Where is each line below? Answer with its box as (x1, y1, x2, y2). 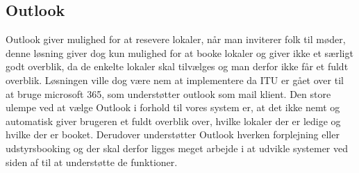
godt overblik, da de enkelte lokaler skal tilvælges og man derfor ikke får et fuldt (6, 59, 349, 74)
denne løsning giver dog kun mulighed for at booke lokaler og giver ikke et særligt (6, 45, 353, 60)
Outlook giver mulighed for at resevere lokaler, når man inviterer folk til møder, (6, 32, 346, 47)
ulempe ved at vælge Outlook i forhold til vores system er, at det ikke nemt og (6, 100, 340, 115)
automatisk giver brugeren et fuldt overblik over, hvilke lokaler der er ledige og (6, 113, 341, 128)
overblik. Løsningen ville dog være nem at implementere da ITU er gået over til (6, 72, 344, 87)
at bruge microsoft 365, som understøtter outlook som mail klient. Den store (6, 86, 331, 101)
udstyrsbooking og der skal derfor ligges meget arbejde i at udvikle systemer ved (6, 140, 349, 155)
